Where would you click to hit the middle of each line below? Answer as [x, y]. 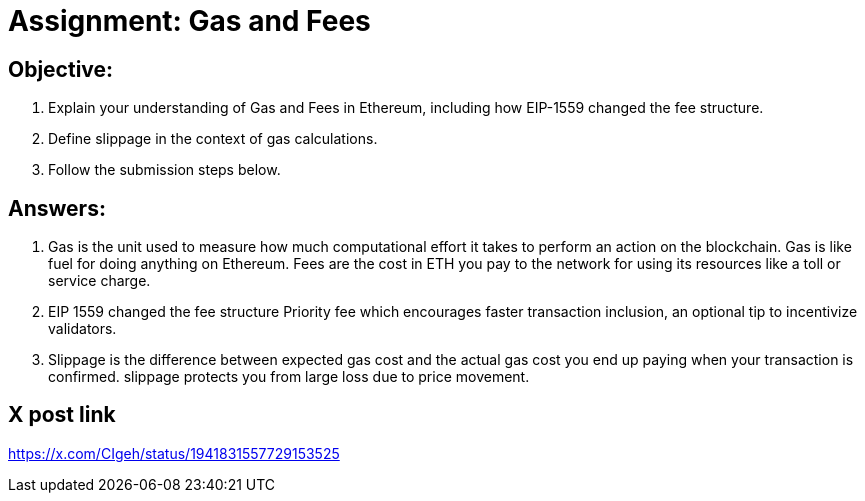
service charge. [99, 281]
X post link [62, 415]
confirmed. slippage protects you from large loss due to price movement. [289, 377]
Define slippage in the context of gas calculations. [213, 139]
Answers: [57, 208]
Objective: [61, 69]
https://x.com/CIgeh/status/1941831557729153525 [174, 453]
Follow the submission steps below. [164, 170]
